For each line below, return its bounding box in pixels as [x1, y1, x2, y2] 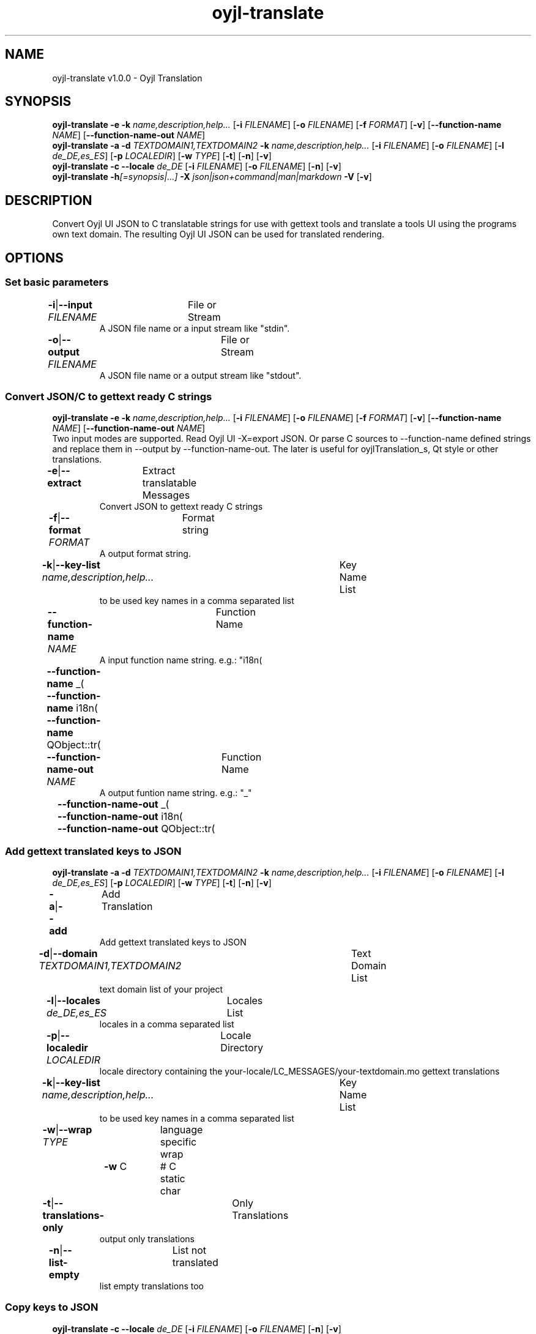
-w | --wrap [42, 1123, 92, 1136]
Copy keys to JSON [5, 1301, 99, 1314]
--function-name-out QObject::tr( [58, 822, 215, 835]
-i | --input [48, 298, 92, 311]
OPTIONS [5, 250, 64, 266]
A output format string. [99, 548, 191, 559]
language [160, 1123, 203, 1136]
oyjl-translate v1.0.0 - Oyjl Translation [52, 72, 203, 83]
